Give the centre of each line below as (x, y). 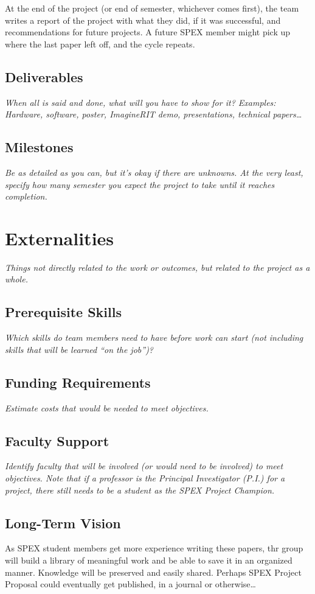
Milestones (39, 147)
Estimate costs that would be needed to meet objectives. (107, 407)
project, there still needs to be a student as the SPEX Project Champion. (140, 490)
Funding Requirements (78, 382)
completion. (26, 196)
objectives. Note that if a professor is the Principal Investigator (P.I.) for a (145, 478)
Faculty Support (57, 440)
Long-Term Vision (63, 522)
